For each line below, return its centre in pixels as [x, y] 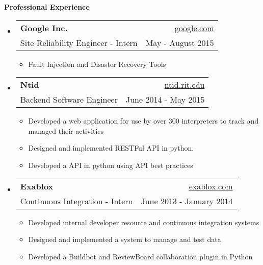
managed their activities [66, 130]
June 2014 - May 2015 [165, 100]
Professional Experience [47, 7]
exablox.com [211, 186]
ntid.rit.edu [185, 85]
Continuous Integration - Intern [76, 201]
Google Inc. [44, 28]
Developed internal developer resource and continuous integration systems [144, 222]
